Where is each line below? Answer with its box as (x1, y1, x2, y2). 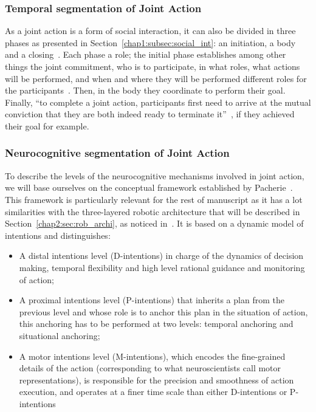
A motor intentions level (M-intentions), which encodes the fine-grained (19, 349, 286, 362)
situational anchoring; (19, 329, 100, 342)
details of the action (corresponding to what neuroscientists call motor (19, 362, 281, 374)
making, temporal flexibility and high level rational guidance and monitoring (19, 261, 305, 273)
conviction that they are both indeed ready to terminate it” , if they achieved (5, 108, 295, 120)
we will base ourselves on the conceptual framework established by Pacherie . (5, 181, 293, 194)
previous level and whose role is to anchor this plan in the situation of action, (19, 305, 308, 318)
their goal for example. (5, 119, 89, 132)
